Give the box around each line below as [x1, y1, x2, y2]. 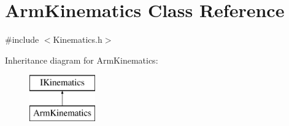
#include [5, 33, 39, 46]
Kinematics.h [53, 33, 102, 46]
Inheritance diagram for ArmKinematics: [5, 53, 158, 66]
